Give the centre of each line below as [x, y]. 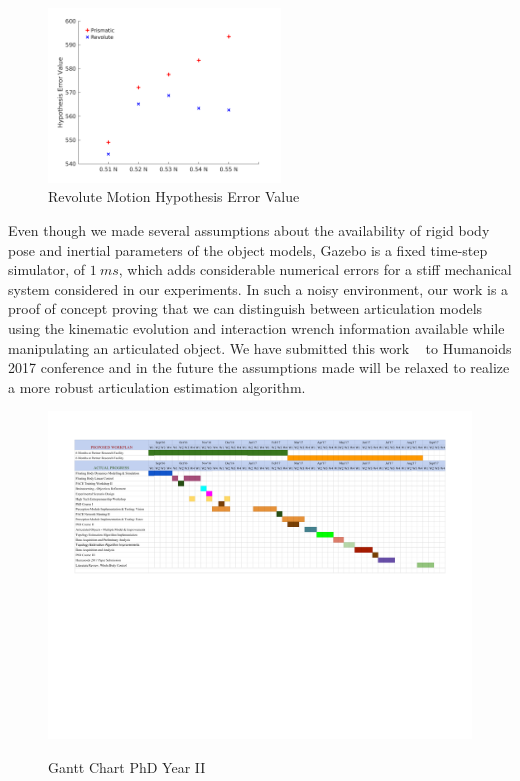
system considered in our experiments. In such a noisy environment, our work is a [258, 288]
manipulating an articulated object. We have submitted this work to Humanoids [260, 347]
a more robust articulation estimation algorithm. [157, 386]
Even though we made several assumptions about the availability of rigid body [249, 230]
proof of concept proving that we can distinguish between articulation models [245, 308]
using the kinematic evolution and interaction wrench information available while [256, 328]
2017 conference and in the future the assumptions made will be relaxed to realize [259, 367]
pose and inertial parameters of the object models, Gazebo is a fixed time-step [248, 249]
